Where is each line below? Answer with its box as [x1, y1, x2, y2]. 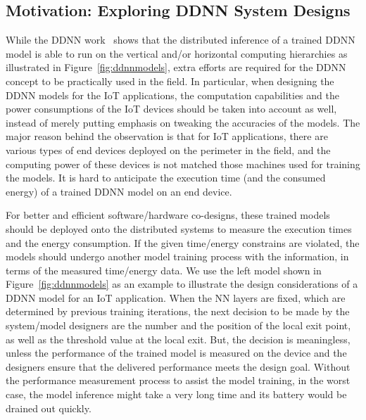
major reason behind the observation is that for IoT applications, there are [6, 129, 328, 144]
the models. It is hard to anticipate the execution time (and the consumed [6, 170, 326, 185]
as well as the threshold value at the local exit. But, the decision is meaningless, [6, 331, 351, 346]
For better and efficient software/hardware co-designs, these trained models [6, 208, 330, 222]
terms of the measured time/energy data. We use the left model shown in [6, 262, 322, 277]
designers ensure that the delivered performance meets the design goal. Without [6, 359, 351, 374]
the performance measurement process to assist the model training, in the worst [6, 373, 351, 388]
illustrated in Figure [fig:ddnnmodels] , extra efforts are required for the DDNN [6, 60, 346, 75]
